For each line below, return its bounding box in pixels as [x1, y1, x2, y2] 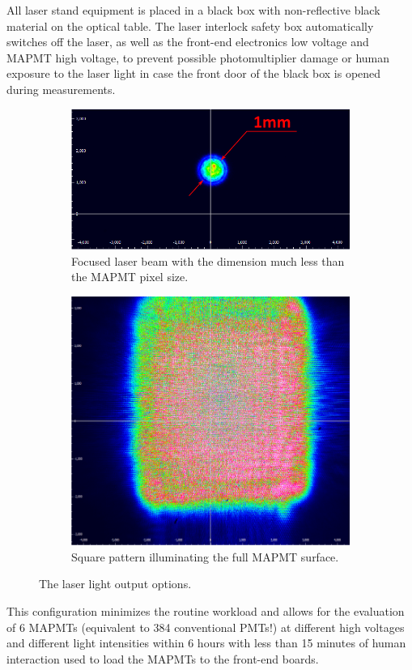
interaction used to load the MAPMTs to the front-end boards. [6, 650, 319, 667]
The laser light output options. [39, 575, 192, 592]
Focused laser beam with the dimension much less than [71, 252, 345, 269]
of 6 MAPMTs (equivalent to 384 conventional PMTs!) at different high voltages [6, 618, 405, 635]
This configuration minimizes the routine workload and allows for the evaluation [6, 603, 405, 620]
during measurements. [6, 80, 116, 97]
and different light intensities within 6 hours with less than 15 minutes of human [6, 634, 406, 651]
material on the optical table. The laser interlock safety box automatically [6, 17, 374, 34]
